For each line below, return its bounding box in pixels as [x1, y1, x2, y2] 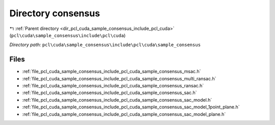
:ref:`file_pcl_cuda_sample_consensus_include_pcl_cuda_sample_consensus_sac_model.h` [22, 97, 212, 103]
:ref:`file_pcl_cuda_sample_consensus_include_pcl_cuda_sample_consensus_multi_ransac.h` [22, 75, 216, 81]
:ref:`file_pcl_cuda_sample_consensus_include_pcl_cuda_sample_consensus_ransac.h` [22, 83, 204, 89]
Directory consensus [9, 8, 100, 19]
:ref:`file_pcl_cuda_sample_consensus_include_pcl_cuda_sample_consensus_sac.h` [22, 89, 197, 96]
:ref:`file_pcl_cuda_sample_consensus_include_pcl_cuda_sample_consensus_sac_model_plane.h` [22, 111, 226, 117]
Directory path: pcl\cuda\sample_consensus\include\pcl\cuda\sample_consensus [9, 42, 201, 48]
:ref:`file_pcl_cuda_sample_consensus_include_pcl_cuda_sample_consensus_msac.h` [22, 69, 201, 75]
